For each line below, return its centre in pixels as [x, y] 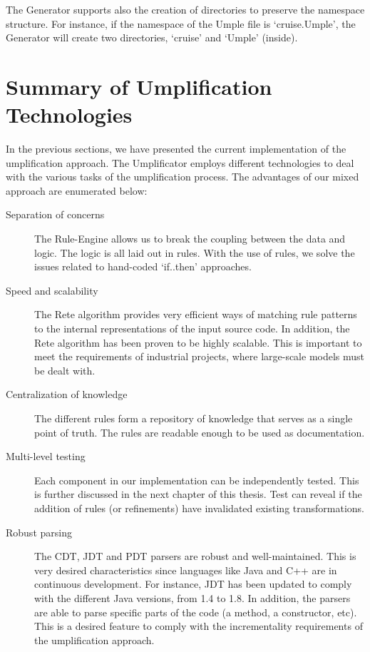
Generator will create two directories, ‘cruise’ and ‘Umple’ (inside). [152, 37]
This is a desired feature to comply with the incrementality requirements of [199, 626]
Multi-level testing [46, 456]
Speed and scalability [52, 290]
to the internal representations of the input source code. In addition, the [192, 328]
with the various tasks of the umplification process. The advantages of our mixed [183, 177]
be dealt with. [65, 370]
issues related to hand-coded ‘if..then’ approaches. [143, 266]
